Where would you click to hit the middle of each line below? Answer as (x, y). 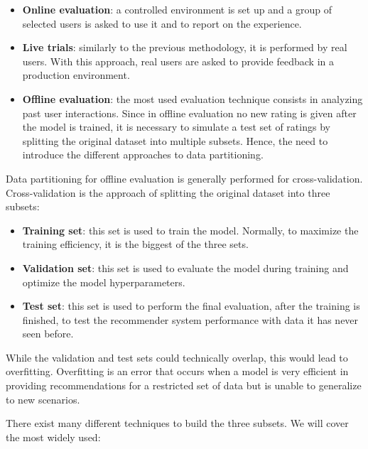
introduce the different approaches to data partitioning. (143, 155)
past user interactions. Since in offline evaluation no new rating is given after (189, 113)
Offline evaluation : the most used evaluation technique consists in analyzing (193, 98)
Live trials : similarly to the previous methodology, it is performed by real (185, 47)
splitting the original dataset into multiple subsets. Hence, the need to (175, 140)
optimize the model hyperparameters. (104, 282)
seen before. (48, 334)
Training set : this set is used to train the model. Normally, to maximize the (190, 230)
